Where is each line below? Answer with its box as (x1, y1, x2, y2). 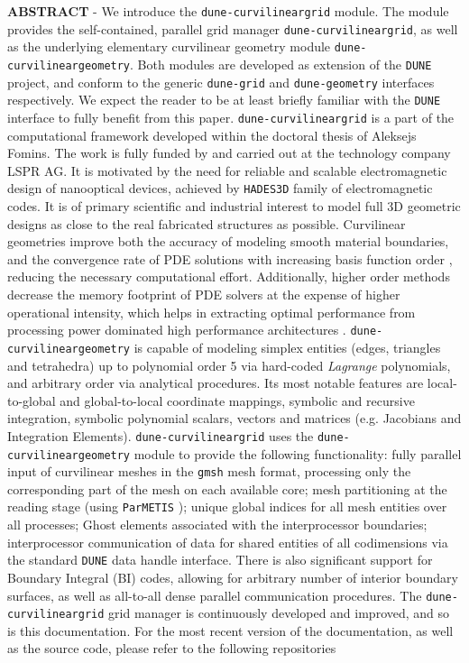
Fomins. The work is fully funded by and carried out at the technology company (7, 143, 451, 162)
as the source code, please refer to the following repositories (7, 639, 336, 658)
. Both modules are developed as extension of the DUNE (130, 54, 432, 73)
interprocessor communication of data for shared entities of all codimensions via (7, 532, 448, 551)
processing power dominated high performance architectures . (7, 320, 346, 339)
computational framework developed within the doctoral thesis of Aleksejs (7, 125, 417, 144)
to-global (7, 391, 56, 410)
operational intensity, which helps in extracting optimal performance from (7, 302, 416, 321)
